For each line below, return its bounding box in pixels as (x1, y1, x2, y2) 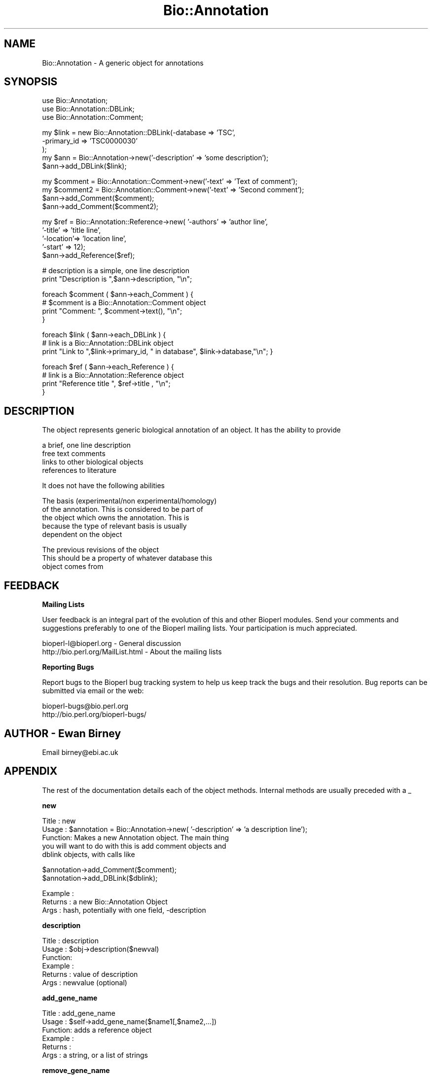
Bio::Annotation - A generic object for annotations (42, 58, 204, 67)
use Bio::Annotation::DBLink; (42, 105, 135, 113)
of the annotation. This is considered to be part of (42, 505, 204, 514)
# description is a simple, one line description (42, 266, 189, 275)
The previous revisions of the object (42, 545, 159, 554)
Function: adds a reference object (42, 1025, 152, 1034)
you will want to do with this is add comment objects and (42, 841, 226, 850)
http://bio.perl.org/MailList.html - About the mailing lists (42, 647, 222, 656)
